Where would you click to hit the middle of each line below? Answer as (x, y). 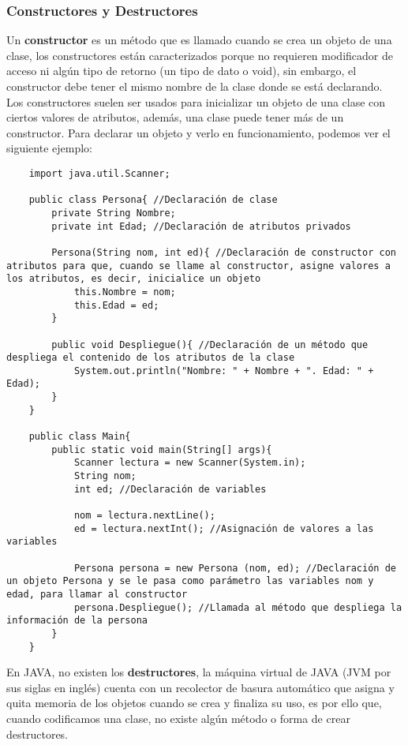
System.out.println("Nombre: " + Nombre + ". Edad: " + (224, 371)
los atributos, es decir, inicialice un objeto (134, 279)
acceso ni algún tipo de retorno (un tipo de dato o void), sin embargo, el (182, 71)
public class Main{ (80, 437)
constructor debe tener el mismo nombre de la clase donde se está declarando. (195, 86)
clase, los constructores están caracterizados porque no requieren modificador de (200, 55)
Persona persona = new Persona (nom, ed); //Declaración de (235, 568)
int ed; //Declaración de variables (170, 489)
